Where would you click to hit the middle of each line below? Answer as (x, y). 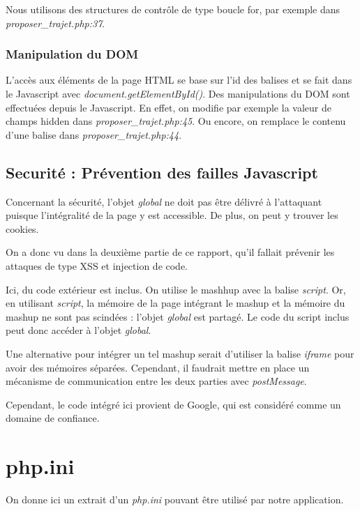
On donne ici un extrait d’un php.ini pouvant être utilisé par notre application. (175, 499)
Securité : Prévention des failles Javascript (162, 172)
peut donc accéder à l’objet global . (78, 330)
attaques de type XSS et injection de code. (97, 265)
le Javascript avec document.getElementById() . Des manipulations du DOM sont (178, 93)
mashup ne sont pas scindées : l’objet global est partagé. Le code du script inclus (178, 316)
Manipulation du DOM (72, 54)
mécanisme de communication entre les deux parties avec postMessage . (156, 381)
